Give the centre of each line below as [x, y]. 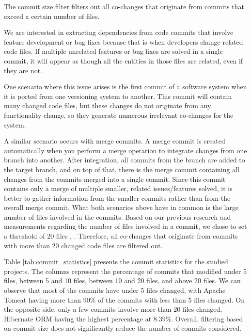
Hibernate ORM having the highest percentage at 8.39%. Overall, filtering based [124, 318]
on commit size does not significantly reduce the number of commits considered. [123, 328]
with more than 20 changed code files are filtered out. [83, 245]
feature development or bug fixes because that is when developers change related [124, 41]
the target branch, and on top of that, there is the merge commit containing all [122, 169]
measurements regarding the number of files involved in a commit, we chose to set [125, 226]
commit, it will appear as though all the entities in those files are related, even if [124, 60]
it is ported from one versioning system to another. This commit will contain [118, 96]
